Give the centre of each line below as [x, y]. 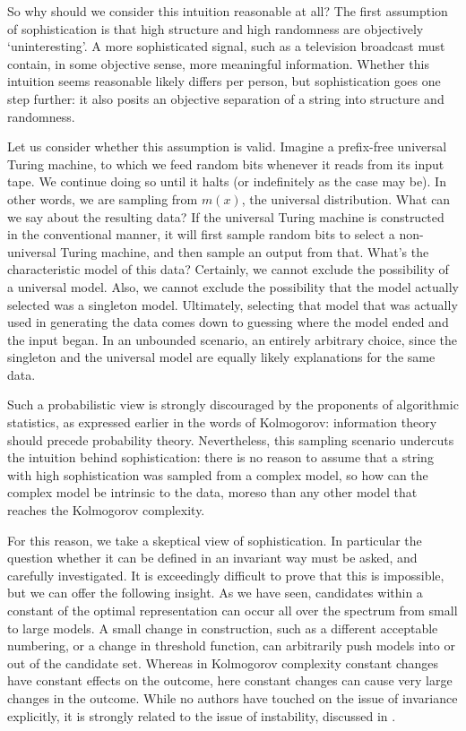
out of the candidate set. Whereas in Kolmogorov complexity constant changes [223, 662]
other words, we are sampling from [103, 198]
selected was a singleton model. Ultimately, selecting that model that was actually [233, 304]
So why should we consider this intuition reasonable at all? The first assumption [228, 11]
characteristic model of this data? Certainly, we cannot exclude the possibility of [228, 269]
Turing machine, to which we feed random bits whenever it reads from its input [226, 163]
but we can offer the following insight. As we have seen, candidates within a [215, 593]
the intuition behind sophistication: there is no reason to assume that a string [220, 457]
